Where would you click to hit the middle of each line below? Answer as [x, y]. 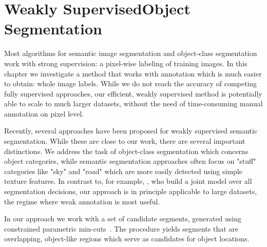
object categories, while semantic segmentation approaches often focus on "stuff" [130, 161]
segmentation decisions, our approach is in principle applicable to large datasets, [131, 191]
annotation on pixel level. [44, 113]
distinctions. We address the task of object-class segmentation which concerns [126, 151]
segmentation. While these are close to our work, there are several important [125, 141]
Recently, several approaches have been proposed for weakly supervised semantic [131, 131]
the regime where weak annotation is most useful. [82, 201]
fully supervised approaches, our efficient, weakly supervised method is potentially [133, 93]
